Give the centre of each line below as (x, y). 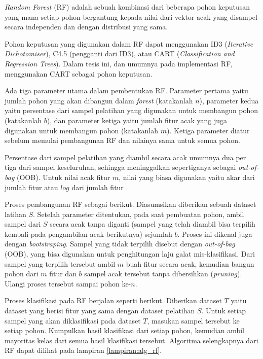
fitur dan (63, 274)
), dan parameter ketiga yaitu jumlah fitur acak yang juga (137, 120)
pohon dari (22, 274)
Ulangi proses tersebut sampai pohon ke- (68, 283)
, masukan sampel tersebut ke (193, 320)
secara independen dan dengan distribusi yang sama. (86, 27)
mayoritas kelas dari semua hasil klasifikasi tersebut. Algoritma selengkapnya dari (131, 340)
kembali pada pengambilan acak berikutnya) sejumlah (88, 234)
